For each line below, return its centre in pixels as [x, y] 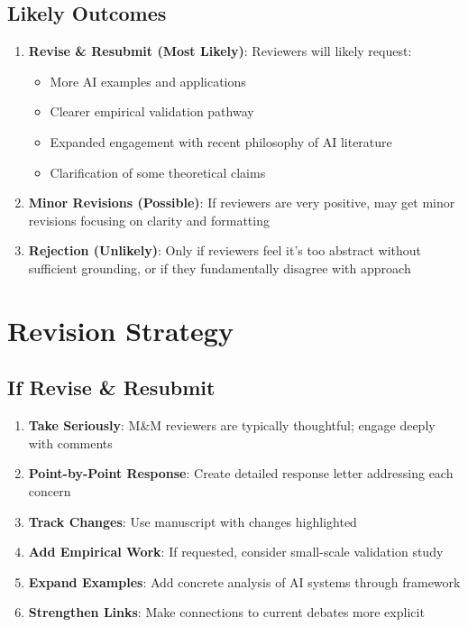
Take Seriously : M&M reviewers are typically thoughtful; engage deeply [232, 425]
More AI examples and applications [148, 81]
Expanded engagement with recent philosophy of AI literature [221, 141]
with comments [70, 443]
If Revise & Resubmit [111, 387]
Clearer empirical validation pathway [152, 111]
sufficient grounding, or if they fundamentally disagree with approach [220, 267]
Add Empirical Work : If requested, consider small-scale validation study [236, 552]
